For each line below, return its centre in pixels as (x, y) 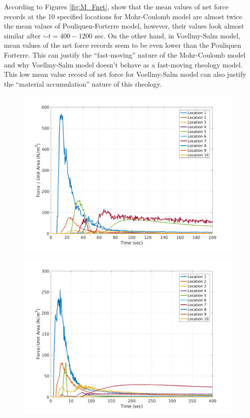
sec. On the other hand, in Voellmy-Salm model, (168, 35)
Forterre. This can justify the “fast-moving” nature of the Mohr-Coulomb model (125, 54)
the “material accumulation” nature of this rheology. (83, 83)
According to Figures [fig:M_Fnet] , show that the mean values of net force (116, 6)
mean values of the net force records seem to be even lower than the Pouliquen (123, 45)
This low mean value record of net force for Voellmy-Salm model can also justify (125, 74)
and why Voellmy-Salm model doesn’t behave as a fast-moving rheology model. (123, 64)
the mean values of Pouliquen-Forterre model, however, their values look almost (124, 26)
